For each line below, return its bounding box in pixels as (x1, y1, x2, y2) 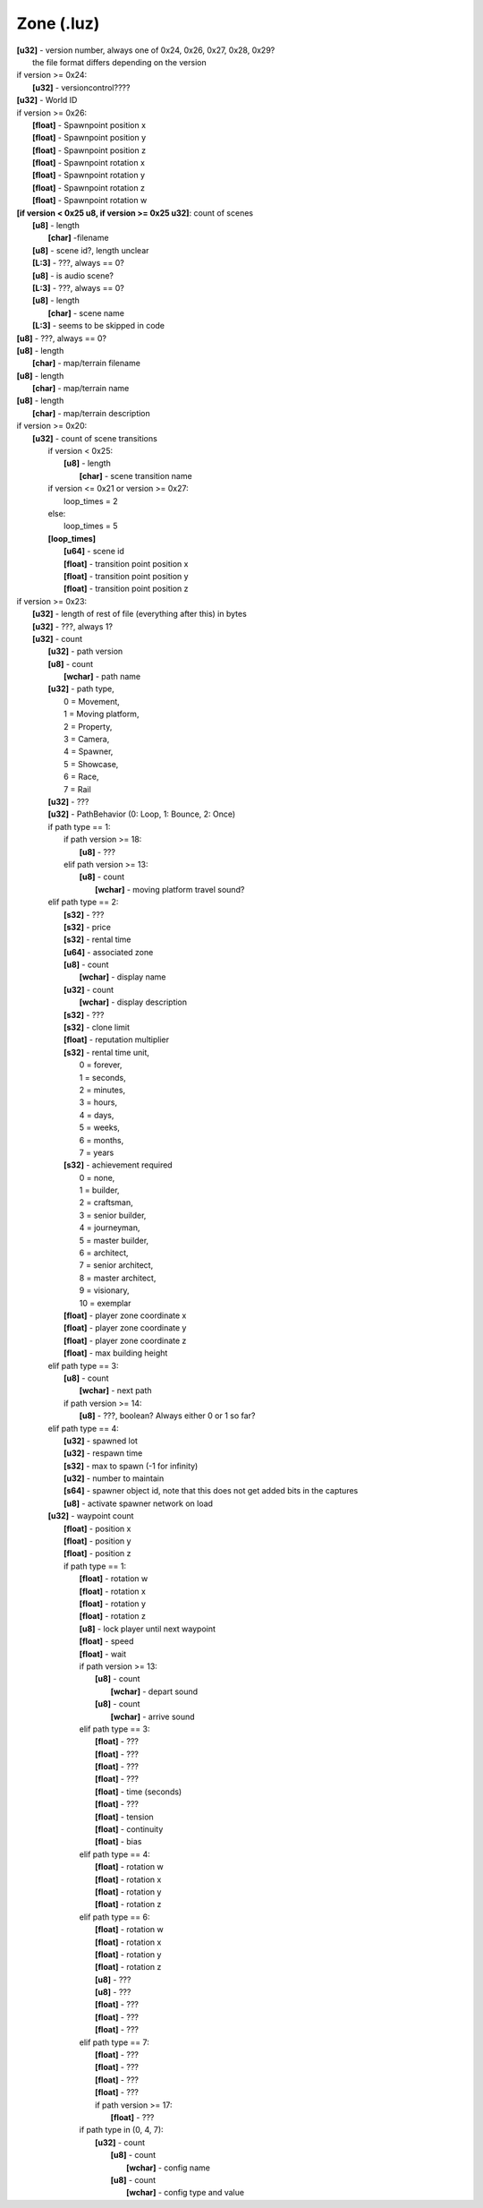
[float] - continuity (95, 1824, 164, 1835)
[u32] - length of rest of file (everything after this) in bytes (32, 609, 248, 620)
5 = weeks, (79, 1122, 121, 1133)
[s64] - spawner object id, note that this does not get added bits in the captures (64, 1485, 359, 1496)
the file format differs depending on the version (32, 56, 207, 67)
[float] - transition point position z (64, 583, 189, 595)
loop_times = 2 (64, 495, 118, 506)
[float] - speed (79, 1636, 134, 1647)
